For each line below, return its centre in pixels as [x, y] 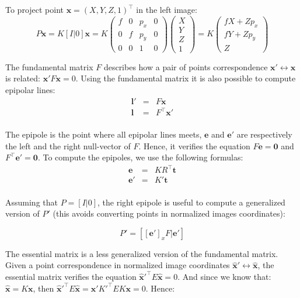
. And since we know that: [224, 276]
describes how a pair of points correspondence [186, 66]
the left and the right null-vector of [68, 145]
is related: [23, 78]
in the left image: [167, 9]
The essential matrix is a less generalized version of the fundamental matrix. [142, 253]
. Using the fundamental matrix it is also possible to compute [186, 78]
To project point [35, 9]
